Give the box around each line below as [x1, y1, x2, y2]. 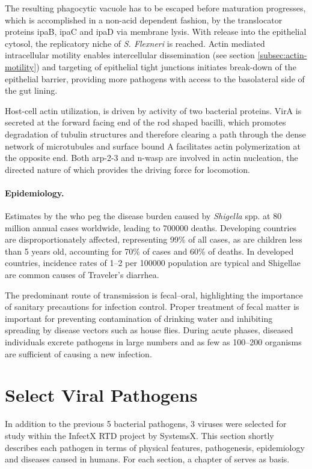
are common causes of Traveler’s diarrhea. [5, 268, 159, 281]
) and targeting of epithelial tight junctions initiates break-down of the [36, 60, 296, 73]
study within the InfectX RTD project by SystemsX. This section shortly [5, 429, 274, 441]
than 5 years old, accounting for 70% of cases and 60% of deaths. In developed [5, 244, 294, 257]
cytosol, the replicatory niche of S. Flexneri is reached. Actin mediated [5, 37, 265, 49]
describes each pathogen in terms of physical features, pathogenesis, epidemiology [5, 441, 305, 453]
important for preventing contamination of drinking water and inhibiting [5, 312, 273, 324]
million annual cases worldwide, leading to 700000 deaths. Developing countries [5, 221, 297, 234]
